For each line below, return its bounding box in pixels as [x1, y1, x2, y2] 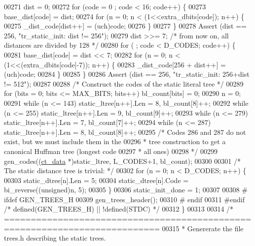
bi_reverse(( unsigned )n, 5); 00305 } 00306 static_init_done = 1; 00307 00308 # [4, 184, 248, 195]
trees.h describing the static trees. [4, 233, 106, 243]
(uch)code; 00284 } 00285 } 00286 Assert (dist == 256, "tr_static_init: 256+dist [4, 69, 250, 79]
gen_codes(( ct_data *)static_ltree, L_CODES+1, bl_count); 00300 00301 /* [4, 155, 241, 166]
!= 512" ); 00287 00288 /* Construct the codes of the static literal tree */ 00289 [4, 78, 244, 89]
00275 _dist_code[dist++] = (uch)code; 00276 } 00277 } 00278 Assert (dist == [4, 21, 247, 31]
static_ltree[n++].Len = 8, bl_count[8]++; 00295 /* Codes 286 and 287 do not [4, 126, 246, 137]
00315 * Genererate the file [162, 223, 244, 233]
